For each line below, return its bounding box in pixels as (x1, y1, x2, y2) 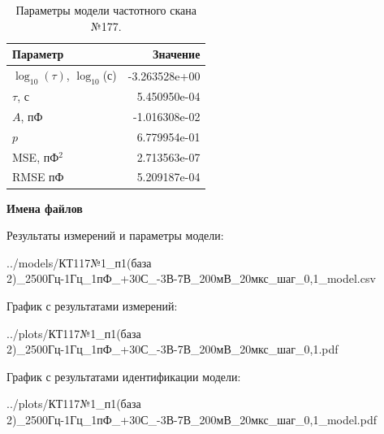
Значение (153, 46, 201, 63)
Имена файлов (6, 199, 83, 216)
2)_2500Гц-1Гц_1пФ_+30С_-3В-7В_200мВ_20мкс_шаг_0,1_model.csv (6, 270, 376, 287)
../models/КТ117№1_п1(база (6, 254, 152, 271)
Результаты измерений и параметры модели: (6, 227, 224, 244)
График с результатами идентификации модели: (6, 367, 241, 384)
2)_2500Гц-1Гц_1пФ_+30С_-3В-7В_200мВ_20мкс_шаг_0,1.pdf (6, 341, 339, 358)
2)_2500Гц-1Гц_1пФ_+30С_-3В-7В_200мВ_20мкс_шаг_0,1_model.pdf (6, 410, 377, 427)
